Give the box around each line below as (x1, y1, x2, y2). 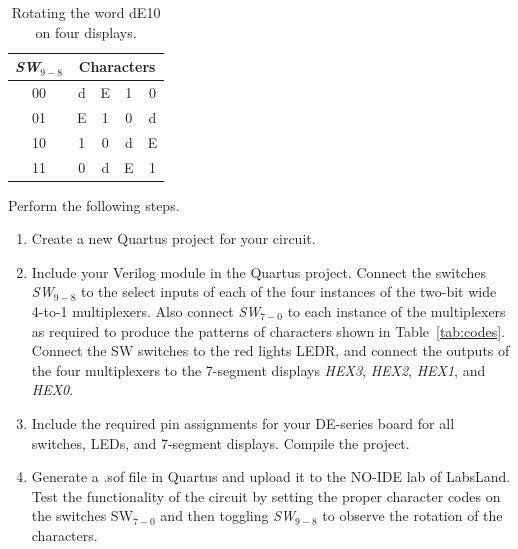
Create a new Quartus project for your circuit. (31, 228, 316, 249)
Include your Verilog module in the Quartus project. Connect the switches (31, 261, 487, 282)
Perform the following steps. (8, 194, 180, 215)
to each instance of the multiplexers (287, 301, 506, 322)
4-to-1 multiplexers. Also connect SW (31, 301, 261, 322)
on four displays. (35, 21, 137, 42)
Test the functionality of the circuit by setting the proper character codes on (31, 485, 501, 506)
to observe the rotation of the (322, 505, 503, 526)
